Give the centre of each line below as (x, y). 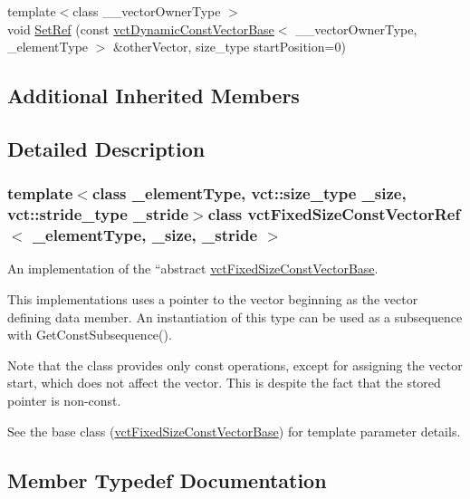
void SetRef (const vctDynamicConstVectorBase (141, 29)
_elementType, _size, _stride (144, 235)
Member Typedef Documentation (167, 480)
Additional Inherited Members (153, 96)
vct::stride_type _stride (98, 214)
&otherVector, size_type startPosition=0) (230, 47)
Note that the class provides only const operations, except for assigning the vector (235, 365)
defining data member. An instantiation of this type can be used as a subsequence (235, 317)
